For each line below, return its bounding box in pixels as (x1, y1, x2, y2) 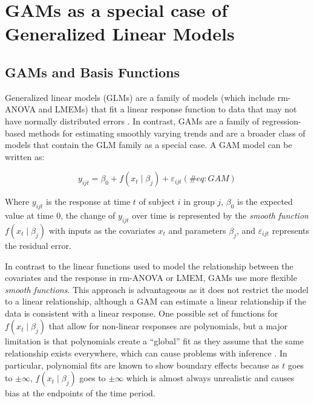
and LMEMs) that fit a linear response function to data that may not (38, 103, 297, 115)
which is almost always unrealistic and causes (126, 372, 295, 384)
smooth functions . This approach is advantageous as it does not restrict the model (5, 283, 309, 295)
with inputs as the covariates (48, 224, 155, 236)
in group (183, 195, 215, 208)
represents (272, 224, 309, 236)
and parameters (168, 224, 226, 236)
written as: (5, 150, 45, 163)
